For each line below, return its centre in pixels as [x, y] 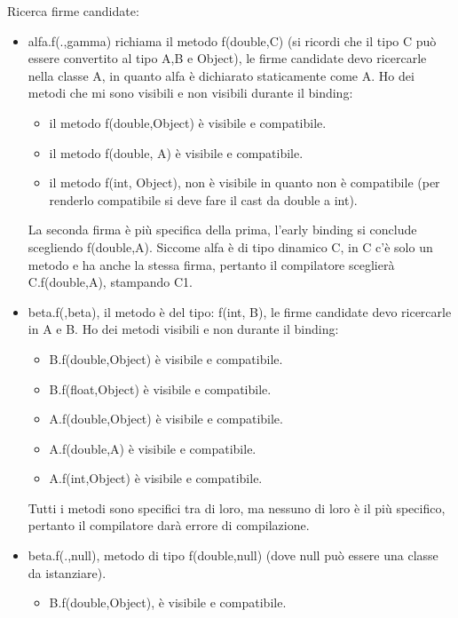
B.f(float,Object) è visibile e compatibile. [160, 388]
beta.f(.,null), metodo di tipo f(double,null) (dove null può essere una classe [233, 555]
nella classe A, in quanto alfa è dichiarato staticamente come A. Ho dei [221, 75]
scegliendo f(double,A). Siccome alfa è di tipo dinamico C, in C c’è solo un [230, 246]
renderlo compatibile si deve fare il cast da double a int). [203, 199]
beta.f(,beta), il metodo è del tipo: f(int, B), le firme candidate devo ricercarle [240, 311]
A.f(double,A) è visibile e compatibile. [153, 448]
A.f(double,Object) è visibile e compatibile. [166, 419]
